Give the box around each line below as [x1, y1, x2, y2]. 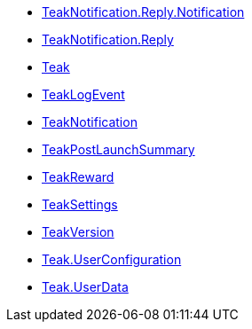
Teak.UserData [42, 279, 129, 294]
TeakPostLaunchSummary [42, 142, 195, 157]
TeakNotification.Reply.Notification [42, 4, 245, 20]
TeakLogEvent [42, 87, 125, 102]
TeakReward [42, 169, 114, 184]
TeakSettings [42, 197, 118, 212]
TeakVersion [42, 224, 114, 239]
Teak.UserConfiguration [42, 252, 182, 267]
